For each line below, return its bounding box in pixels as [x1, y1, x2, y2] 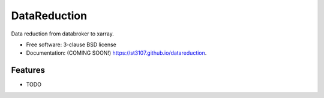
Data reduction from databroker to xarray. [11, 30, 114, 37]
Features [11, 65, 45, 75]
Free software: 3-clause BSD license [26, 41, 116, 48]
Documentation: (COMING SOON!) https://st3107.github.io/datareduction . [26, 49, 207, 57]
